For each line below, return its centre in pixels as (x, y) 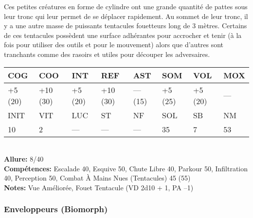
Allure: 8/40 (24, 159)
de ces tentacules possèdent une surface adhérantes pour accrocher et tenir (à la (123, 35)
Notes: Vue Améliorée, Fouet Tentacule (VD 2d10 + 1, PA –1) (99, 187)
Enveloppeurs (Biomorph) (56, 209)
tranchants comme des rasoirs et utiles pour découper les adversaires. (107, 54)
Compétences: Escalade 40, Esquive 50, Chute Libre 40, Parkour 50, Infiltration (126, 168)
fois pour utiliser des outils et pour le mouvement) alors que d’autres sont (114, 45)
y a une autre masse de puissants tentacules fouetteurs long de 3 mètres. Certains (126, 26)
